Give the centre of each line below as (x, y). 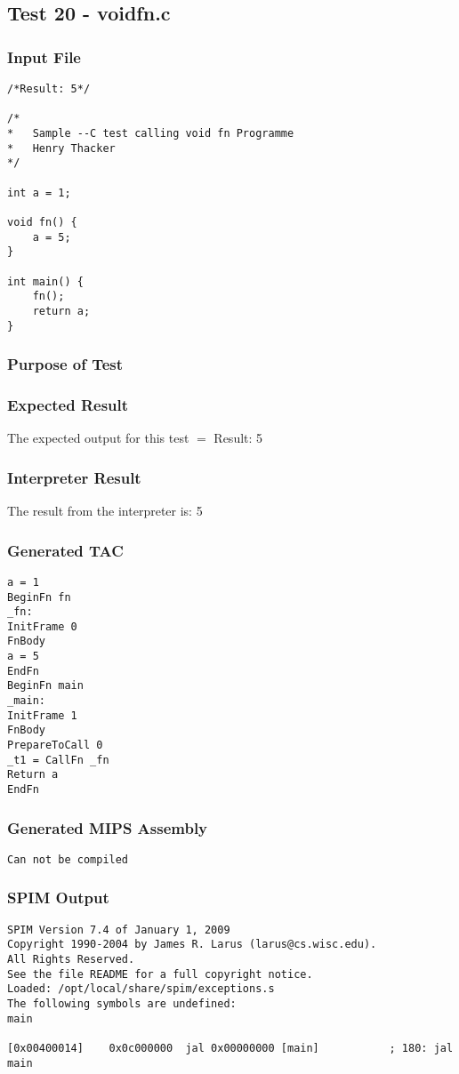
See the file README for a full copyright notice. (160, 974)
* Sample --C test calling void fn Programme (151, 133)
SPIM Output (58, 898)
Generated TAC (65, 550)
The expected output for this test (98, 438)
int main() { (45, 281)
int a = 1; (39, 192)
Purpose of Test (65, 364)
